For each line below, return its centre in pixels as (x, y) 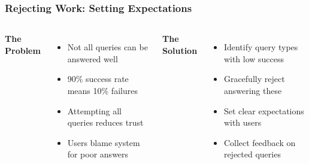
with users (243, 122)
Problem (23, 50)
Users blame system (104, 142)
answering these (253, 90)
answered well (93, 58)
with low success (254, 58)
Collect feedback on (260, 142)
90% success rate (98, 79)
